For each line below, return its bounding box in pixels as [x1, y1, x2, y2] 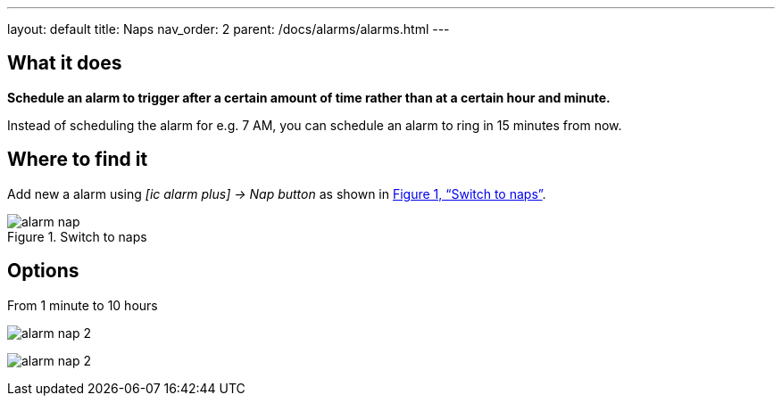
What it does [7, 52, 122, 75]
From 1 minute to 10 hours [7, 297, 158, 313]
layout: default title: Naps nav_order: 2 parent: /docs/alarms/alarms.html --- [7, 21, 450, 37]
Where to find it [7, 148, 148, 171]
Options [7, 259, 79, 283]
